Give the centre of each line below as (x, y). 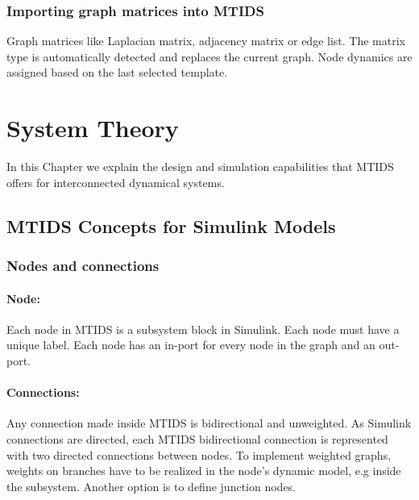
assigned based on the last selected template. (117, 72)
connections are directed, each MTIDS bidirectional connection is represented (197, 438)
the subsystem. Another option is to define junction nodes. (151, 486)
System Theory (93, 128)
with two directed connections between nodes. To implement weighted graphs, (199, 454)
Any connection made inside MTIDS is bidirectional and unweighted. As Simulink (209, 423)
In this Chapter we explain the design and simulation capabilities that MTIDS (200, 167)
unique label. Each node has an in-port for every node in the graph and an (191, 345)
